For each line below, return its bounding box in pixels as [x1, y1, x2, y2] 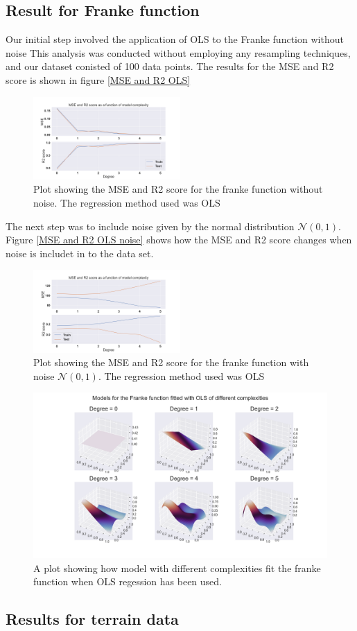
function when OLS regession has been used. [33, 574, 222, 589]
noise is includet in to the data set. [6, 245, 154, 260]
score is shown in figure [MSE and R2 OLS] [6, 72, 191, 87]
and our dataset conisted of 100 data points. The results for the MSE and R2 [6, 59, 334, 74]
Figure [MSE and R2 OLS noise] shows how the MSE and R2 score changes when [6, 232, 352, 247]
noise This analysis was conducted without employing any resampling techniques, [6, 45, 351, 60]
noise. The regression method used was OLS [33, 196, 220, 210]
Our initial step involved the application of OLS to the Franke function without [6, 32, 344, 46]
